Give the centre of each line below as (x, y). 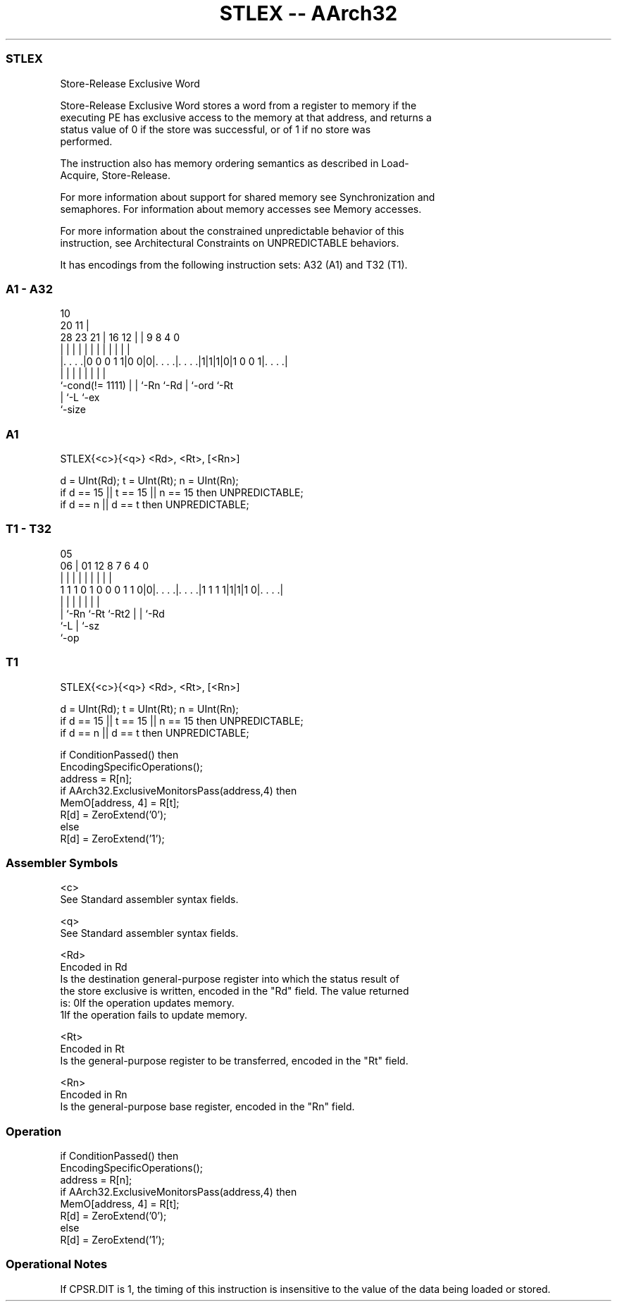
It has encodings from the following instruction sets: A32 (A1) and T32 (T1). (234, 264)
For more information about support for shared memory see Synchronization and (248, 197)
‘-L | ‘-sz (80, 625)
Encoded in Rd (94, 967)
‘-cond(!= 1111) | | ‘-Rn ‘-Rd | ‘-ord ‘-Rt (147, 386)
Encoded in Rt (92, 1049)
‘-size (73, 410)
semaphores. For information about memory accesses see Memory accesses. (241, 209)
